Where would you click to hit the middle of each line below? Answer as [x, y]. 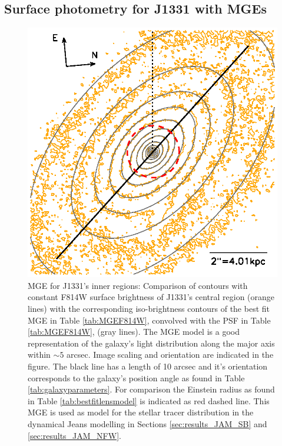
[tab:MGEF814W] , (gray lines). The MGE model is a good [134, 332]
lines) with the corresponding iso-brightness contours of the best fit [149, 308]
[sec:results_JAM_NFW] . [74, 435]
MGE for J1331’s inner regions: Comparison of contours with [138, 285]
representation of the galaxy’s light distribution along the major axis [151, 343]
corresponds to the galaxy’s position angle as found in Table [136, 377]
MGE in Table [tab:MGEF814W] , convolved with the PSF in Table [149, 320]
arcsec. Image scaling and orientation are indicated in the [170, 355]
